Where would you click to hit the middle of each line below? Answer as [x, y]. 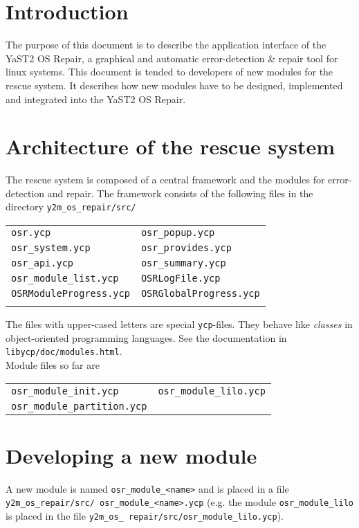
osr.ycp [31, 233]
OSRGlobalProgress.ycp [200, 294]
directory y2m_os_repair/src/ [71, 207]
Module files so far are [53, 364]
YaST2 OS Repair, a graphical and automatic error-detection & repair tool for [172, 58]
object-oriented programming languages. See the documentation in [146, 337]
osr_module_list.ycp [65, 279]
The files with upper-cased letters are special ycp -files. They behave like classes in [179, 324]
